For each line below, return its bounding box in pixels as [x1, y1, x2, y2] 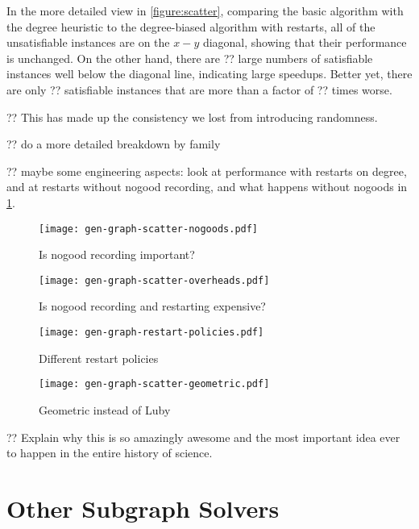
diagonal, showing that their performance [202, 34, 407, 51]
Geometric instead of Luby [39, 401, 171, 418]
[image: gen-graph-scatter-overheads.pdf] [39, 274, 270, 286]
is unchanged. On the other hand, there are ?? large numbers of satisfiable [6, 49, 373, 66]
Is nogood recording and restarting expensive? [39, 298, 266, 314]
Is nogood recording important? [39, 246, 195, 263]
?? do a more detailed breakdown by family [6, 135, 221, 152]
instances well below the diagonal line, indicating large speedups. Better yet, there [6, 65, 413, 82]
